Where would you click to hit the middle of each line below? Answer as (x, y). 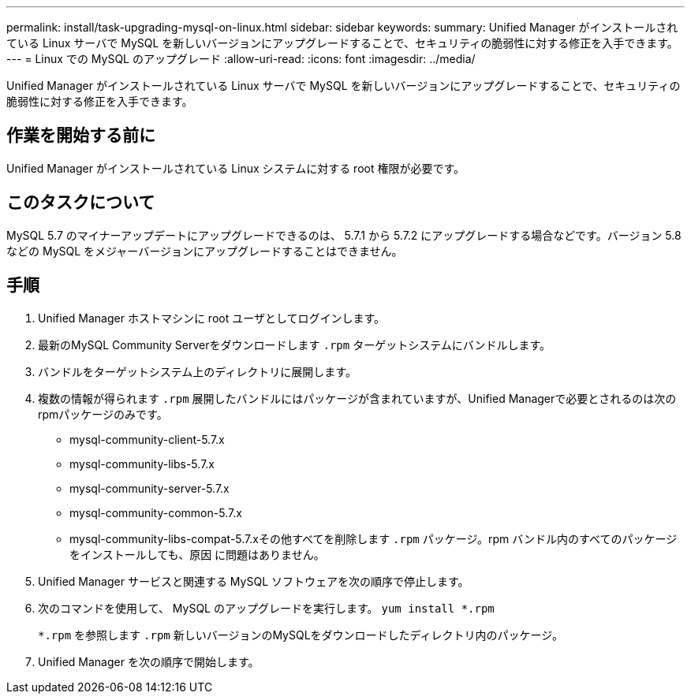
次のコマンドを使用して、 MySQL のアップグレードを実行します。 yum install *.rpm (266, 608)
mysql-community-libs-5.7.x (142, 464)
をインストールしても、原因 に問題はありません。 (197, 554)
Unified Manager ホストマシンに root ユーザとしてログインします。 (212, 318)
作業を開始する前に (81, 136)
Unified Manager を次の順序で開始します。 (149, 661)
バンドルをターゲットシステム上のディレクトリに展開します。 (197, 371)
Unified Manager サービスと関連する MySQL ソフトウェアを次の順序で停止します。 (254, 581)
